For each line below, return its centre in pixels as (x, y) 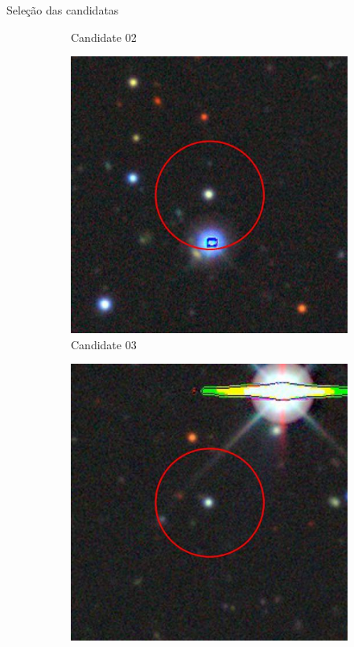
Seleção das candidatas (63, 10)
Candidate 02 (104, 37)
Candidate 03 (104, 344)
